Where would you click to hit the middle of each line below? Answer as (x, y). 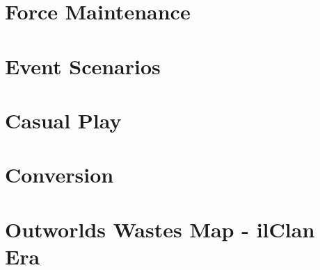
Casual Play (63, 120)
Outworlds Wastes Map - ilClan (160, 229)
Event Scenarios (83, 66)
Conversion (59, 175)
